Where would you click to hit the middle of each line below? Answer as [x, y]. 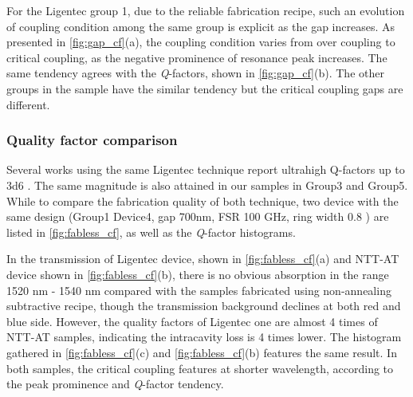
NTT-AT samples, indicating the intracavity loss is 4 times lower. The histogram [204, 337]
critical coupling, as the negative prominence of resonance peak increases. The [197, 57]
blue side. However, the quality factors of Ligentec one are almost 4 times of [192, 321]
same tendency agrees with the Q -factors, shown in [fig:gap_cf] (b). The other [195, 73]
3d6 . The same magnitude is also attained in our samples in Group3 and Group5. [207, 185]
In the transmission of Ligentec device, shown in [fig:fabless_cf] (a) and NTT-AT [203, 259]
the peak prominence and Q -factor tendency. [115, 384]
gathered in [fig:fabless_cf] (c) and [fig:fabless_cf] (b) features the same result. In [202, 352]
